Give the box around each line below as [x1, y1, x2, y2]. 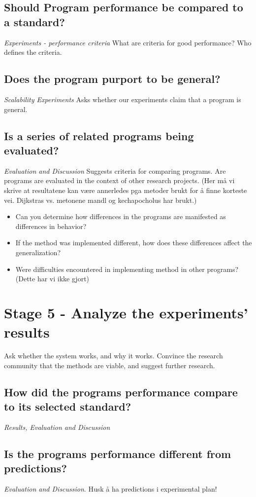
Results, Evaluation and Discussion [4, 421, 110, 432]
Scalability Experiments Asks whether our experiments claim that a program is [4, 94, 241, 104]
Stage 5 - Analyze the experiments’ [4, 302, 248, 322]
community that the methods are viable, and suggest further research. [4, 360, 215, 370]
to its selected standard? [4, 398, 131, 414]
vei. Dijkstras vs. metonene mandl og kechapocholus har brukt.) [4, 194, 197, 205]
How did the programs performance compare [4, 384, 238, 399]
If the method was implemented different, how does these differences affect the [15, 237, 252, 248]
